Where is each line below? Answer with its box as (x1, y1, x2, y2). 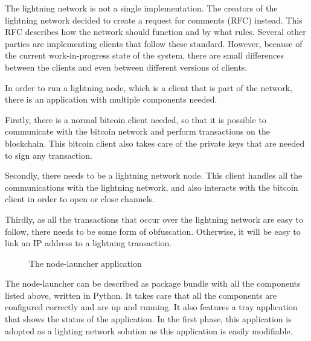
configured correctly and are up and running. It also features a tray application (5, 301, 298, 313)
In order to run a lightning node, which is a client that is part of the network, (5, 81, 292, 94)
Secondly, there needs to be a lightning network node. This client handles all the (5, 169, 303, 182)
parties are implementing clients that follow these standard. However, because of (5, 37, 303, 49)
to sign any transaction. (5, 148, 92, 161)
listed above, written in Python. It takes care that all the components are (5, 288, 277, 301)
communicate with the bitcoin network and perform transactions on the (5, 125, 270, 138)
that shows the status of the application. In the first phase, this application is (5, 313, 292, 325)
